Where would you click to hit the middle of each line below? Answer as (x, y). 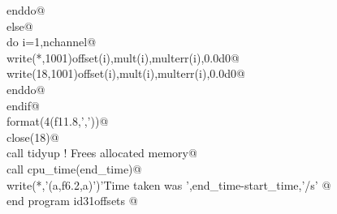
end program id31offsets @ (72, 201)
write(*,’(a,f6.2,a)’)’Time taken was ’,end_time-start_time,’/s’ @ (169, 184)
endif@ (23, 105)
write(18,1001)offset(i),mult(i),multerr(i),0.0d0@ (126, 73)
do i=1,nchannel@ (52, 42)
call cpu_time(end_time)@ (74, 168)
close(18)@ (33, 137)
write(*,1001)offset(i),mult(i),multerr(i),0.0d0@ (123, 57)
